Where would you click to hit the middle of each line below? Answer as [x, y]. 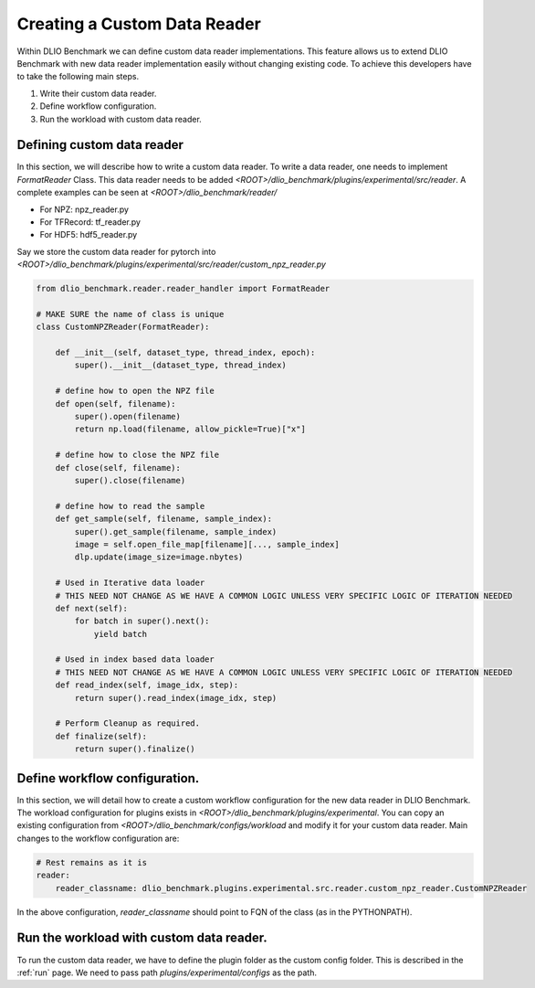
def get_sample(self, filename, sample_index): [164, 519]
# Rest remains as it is [92, 862]
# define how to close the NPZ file [137, 455]
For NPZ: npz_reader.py [84, 209]
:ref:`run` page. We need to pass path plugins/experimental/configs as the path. [167, 972]
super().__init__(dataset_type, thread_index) [180, 365]
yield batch [121, 634]
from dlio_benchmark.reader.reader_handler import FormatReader [183, 289]
